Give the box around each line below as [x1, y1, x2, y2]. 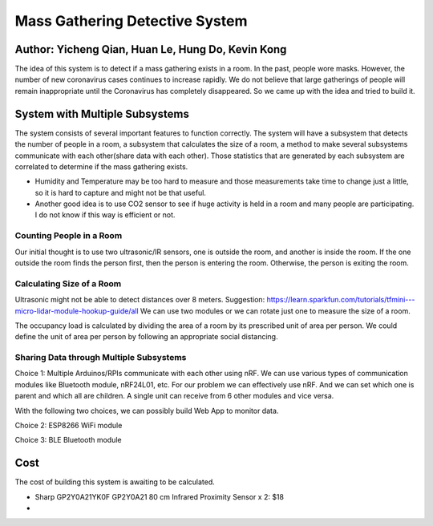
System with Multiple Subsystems [14, 107, 190, 120]
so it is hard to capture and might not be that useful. [34, 188, 206, 197]
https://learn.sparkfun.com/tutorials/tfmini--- [266, 295, 415, 305]
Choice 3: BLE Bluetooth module [14, 435, 122, 445]
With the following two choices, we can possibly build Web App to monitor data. [14, 406, 279, 415]
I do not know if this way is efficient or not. [34, 210, 176, 220]
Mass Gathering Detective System [14, 12, 248, 30]
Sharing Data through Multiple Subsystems [14, 352, 187, 363]
